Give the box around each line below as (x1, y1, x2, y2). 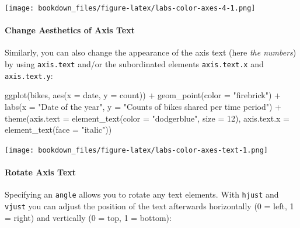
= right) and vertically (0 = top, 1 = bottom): (5, 211, 172, 223)
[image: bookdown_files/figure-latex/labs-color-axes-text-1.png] (5, 146, 268, 154)
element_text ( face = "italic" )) (5, 123, 112, 136)
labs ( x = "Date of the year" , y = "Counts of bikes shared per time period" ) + (5, 100, 281, 112)
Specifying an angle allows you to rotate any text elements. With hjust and (5, 188, 279, 201)
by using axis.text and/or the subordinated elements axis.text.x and (5, 58, 264, 70)
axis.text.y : (5, 69, 53, 81)
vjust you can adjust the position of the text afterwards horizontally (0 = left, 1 (5, 199, 294, 212)
